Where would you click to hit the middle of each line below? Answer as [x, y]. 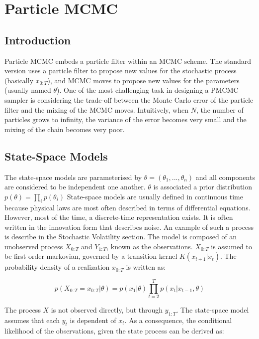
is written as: [146, 267]
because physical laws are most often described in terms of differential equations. [128, 207]
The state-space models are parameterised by [73, 177]
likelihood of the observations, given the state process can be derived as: [114, 330]
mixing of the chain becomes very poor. [65, 129]
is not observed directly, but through [107, 310]
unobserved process [34, 246]
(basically [19, 80]
